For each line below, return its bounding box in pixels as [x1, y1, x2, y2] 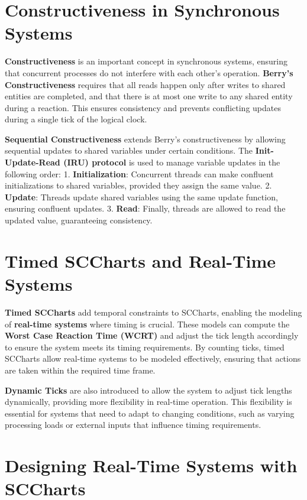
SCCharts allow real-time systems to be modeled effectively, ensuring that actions [5, 352, 301, 365]
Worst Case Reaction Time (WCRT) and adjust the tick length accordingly [5, 329, 299, 342]
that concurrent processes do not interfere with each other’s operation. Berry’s [5, 66, 293, 79]
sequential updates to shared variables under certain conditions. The [5, 144, 253, 157]
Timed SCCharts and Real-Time [5, 248, 276, 272]
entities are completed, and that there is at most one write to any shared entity [5, 90, 293, 102]
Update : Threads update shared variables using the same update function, [5, 190, 278, 203]
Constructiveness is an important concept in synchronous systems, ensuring [5, 55, 287, 67]
